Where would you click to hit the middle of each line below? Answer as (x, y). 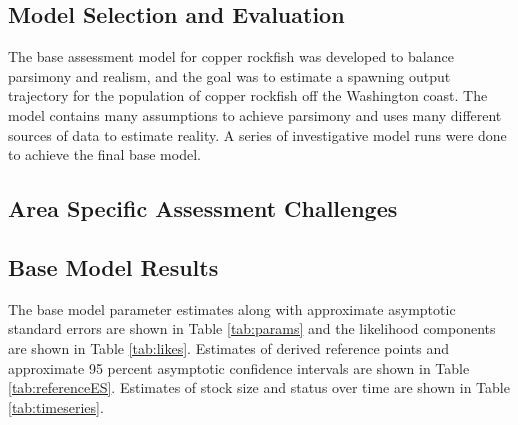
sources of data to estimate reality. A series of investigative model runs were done (257, 134)
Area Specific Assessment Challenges (203, 208)
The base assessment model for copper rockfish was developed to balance (231, 56)
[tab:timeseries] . (56, 406)
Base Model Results (113, 266)
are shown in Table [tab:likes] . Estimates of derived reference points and (228, 347)
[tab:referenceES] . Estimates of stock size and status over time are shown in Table (259, 387)
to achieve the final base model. (104, 154)
